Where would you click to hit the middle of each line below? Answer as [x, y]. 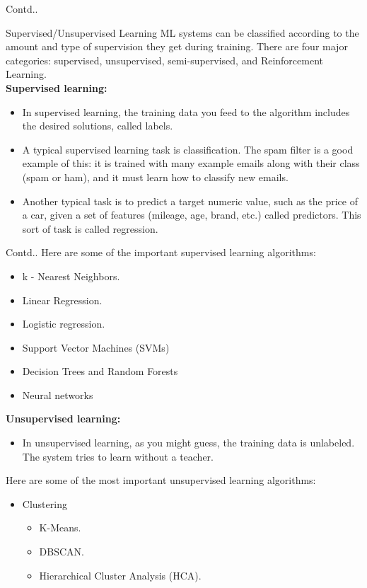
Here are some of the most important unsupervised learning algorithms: [161, 480]
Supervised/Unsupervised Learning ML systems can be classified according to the [182, 32]
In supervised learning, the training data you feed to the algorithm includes [186, 111]
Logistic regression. [64, 324]
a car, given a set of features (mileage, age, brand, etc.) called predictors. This [192, 215]
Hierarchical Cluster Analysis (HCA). [120, 575]
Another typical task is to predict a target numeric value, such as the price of [190, 201]
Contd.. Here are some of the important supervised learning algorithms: [161, 252]
